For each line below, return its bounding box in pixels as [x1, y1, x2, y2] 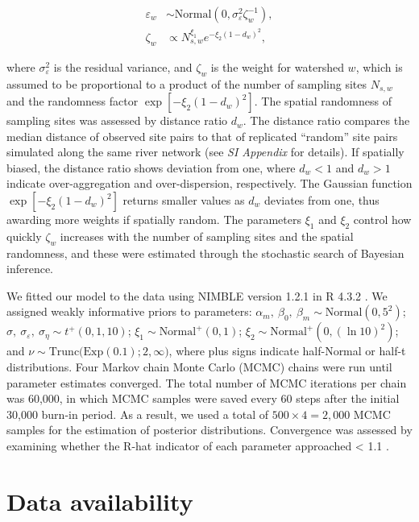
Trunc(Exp [48, 346, 104, 358]
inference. [6, 260, 53, 277]
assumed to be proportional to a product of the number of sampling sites [6, 75, 367, 92]
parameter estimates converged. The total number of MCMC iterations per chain [6, 374, 407, 391]
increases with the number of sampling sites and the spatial [60, 227, 354, 244]
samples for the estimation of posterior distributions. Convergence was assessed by [6, 421, 413, 438]
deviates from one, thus [263, 192, 380, 209]
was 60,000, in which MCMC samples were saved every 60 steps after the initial [6, 390, 400, 407]
